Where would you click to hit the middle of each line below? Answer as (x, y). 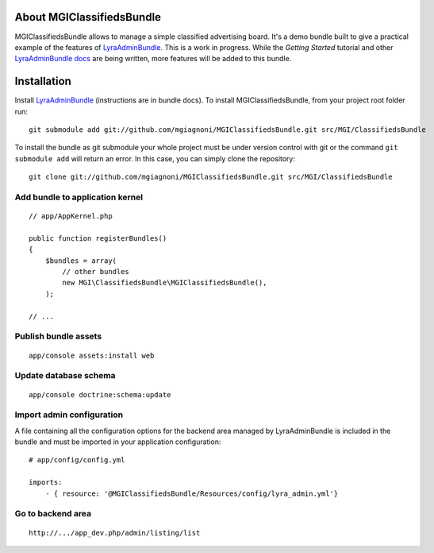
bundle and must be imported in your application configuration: (118, 442)
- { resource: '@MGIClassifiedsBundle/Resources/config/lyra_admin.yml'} (192, 493)
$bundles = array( (81, 261)
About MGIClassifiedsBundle (88, 17)
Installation (43, 81)
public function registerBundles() (98, 238)
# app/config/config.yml (77, 460)
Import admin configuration (69, 415)
